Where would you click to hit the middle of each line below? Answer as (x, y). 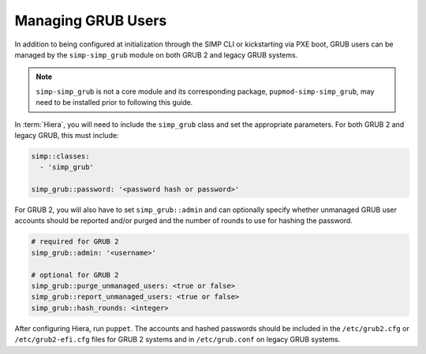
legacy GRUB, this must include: (67, 135)
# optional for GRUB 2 (75, 275)
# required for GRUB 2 (75, 242)
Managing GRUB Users (91, 20)
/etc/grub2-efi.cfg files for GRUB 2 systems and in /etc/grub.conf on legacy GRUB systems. (177, 340)
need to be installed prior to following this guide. (114, 102)
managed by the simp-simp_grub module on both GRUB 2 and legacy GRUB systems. (156, 54)
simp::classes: (60, 156)
